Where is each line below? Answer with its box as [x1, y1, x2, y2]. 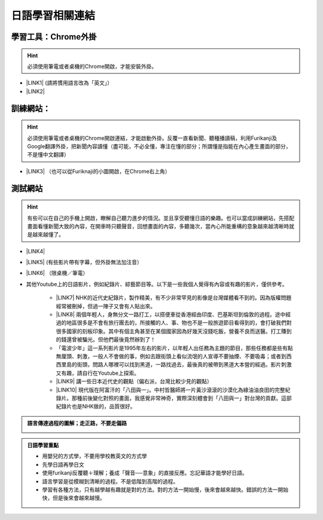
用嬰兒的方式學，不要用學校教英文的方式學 [42, 452, 147, 460]
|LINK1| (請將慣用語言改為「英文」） [26, 79, 113, 87]
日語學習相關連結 [11, 9, 96, 22]
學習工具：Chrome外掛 [11, 32, 97, 42]
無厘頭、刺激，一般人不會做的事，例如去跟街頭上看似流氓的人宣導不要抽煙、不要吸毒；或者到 [56, 353, 287, 360]
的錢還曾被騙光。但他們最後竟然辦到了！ [56, 336, 156, 343]
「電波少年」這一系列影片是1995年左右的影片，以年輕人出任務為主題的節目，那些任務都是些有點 [56, 344, 293, 351]
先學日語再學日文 [42, 461, 84, 468]
